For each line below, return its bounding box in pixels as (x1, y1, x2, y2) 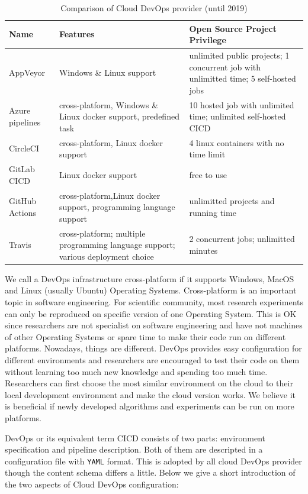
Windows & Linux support (59, 66, 156, 79)
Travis (9, 238, 31, 251)
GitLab (9, 163, 35, 175)
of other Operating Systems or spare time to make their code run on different (5, 330, 286, 343)
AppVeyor (9, 66, 46, 79)
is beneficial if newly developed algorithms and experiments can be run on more (5, 400, 294, 412)
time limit (189, 148, 226, 160)
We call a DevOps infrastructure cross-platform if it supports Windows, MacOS (5, 272, 294, 285)
